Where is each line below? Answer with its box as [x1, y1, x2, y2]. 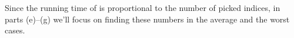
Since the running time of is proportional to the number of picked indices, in [5, 2, 280, 13]
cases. [5, 24, 25, 36]
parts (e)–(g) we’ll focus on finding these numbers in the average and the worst [5, 13, 290, 25]
